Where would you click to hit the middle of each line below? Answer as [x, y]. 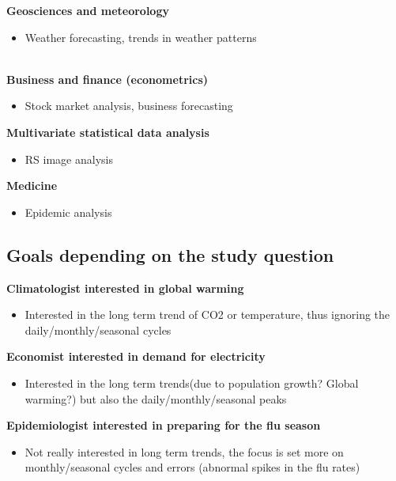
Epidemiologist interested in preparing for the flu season [164, 425]
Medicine [32, 186]
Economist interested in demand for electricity [136, 356]
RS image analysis [69, 159]
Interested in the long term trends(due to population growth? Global [192, 383]
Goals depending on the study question [170, 254]
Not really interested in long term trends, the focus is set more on [184, 451]
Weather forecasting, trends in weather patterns [141, 37]
